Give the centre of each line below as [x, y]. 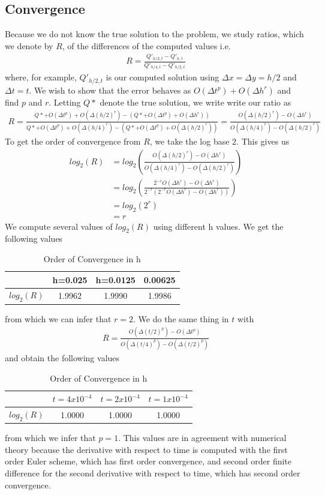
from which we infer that [50, 438]
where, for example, [41, 77]
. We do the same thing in [181, 318]
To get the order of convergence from [73, 141]
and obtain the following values [62, 357]
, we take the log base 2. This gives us [219, 141]
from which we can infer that [58, 318]
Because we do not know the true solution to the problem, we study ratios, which [154, 34]
